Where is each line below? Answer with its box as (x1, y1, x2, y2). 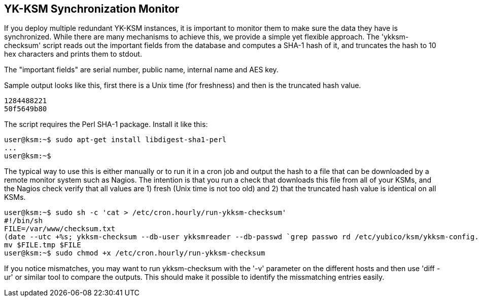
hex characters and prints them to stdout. (4, 50, 142, 59)
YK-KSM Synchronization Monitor (4, 3, 180, 15)
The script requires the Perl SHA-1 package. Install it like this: (4, 120, 208, 129)
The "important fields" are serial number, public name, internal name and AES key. (4, 65, 279, 74)
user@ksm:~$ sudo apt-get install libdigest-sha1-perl (4, 136, 227, 144)
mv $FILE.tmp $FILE (4, 241, 81, 249)
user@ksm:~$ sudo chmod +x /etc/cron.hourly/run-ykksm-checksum (4, 249, 265, 257)
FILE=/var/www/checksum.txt (4, 225, 116, 233)
